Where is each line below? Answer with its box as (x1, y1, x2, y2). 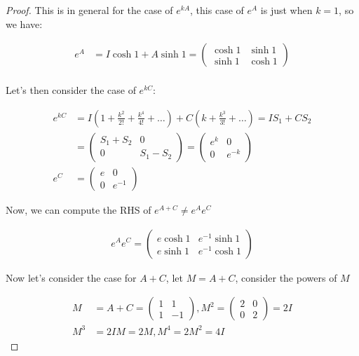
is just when (260, 3, 313, 17)
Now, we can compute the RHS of (6, 202, 151, 217)
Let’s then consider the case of (6, 83, 136, 97)
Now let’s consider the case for (6, 270, 137, 285)
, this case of (190, 3, 244, 17)
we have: (6, 16, 43, 31)
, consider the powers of (235, 270, 337, 285)
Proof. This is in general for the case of (6, 3, 173, 17)
